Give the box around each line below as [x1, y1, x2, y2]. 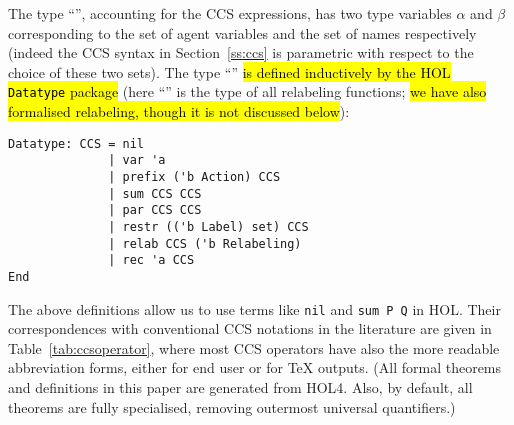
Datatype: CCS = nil [8, 136, 145, 151]
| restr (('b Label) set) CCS [108, 219, 309, 234]
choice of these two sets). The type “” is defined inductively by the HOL [8, 61, 451, 82]
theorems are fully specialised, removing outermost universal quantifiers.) [8, 396, 456, 417]
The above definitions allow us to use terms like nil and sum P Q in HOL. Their [8, 298, 501, 319]
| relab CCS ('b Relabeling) [108, 236, 302, 251]
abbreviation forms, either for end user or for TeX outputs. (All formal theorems [8, 357, 502, 378]
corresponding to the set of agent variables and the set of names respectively [8, 22, 477, 43]
